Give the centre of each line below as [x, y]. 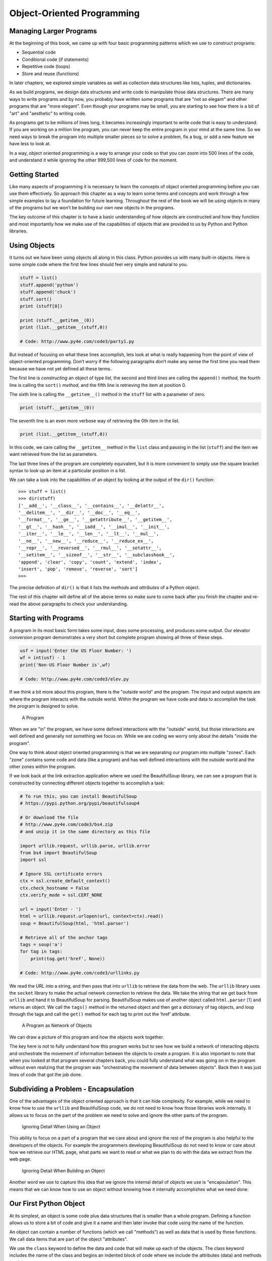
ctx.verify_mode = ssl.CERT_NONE [61, 895]
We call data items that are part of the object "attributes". [69, 1239]
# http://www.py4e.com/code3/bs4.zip [66, 824]
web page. [20, 1159]
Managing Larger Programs [53, 31]
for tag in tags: [41, 952]
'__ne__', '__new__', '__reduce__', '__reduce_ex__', [86, 541]
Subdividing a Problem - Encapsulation [72, 1089]
